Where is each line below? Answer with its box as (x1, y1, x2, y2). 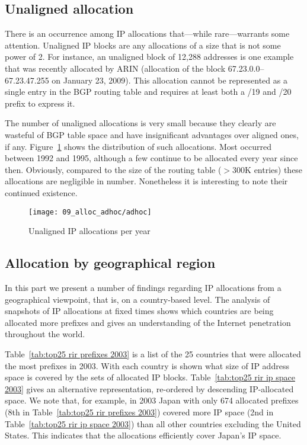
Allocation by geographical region (5, 254, 216, 272)
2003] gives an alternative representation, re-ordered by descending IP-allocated (5, 382, 294, 395)
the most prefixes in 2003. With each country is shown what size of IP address (5, 359, 289, 372)
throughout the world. (5, 328, 85, 340)
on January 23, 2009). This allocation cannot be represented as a (52, 73, 287, 86)
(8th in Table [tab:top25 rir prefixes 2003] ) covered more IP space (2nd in (5, 405, 274, 418)
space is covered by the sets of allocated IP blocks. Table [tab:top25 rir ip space (5, 371, 295, 383)
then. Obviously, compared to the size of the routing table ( (5, 163, 222, 175)
